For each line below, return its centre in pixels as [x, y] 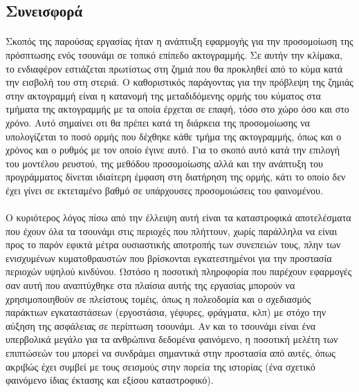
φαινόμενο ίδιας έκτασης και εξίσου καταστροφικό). [110, 380]
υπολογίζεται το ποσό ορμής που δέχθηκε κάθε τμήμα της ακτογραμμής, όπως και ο [174, 136]
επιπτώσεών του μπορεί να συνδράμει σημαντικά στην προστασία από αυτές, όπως [171, 353]
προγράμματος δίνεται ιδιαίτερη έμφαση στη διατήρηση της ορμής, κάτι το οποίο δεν [176, 177]
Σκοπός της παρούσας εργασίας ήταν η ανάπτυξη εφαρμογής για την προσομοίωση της [179, 41]
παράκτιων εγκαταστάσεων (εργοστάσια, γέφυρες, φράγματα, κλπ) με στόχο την [166, 312]
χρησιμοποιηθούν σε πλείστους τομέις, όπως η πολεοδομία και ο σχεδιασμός [158, 298]
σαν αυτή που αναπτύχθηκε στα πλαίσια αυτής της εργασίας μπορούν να [150, 285]
